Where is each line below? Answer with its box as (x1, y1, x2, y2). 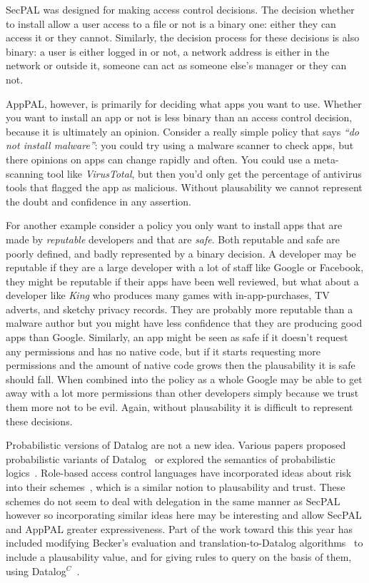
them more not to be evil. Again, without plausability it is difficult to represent (6, 400, 353, 415)
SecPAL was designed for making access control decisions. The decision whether (6, 2, 355, 16)
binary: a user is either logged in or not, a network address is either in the (6, 44, 330, 59)
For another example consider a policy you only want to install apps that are (6, 218, 343, 233)
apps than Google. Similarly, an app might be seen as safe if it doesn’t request (6, 330, 348, 345)
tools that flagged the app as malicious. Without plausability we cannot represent (6, 180, 363, 195)
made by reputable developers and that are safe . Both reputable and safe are (6, 231, 340, 246)
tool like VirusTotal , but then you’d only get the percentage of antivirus (46, 166, 362, 181)
